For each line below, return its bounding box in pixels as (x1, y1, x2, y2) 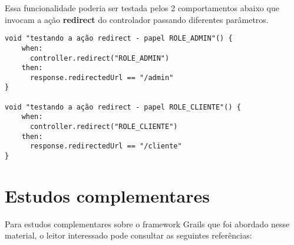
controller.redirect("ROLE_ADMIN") (29, 54, 170, 62)
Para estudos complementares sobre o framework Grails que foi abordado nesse (5, 217, 290, 230)
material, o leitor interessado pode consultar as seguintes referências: (5, 229, 252, 241)
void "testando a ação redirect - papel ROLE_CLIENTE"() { (5, 102, 241, 111)
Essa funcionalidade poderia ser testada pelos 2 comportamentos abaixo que (5, 2, 279, 14)
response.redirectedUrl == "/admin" (29, 73, 174, 82)
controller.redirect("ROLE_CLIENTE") (29, 122, 178, 131)
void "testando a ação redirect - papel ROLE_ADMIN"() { (5, 34, 233, 43)
